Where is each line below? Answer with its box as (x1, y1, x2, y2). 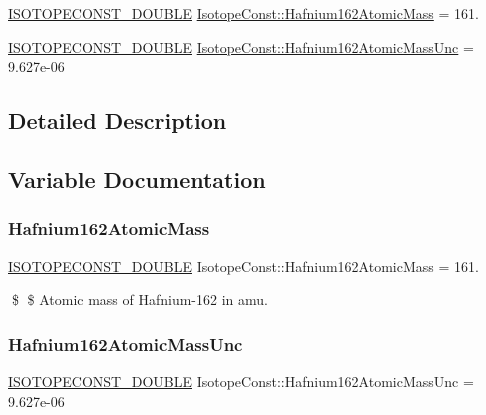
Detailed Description (8, 105, 227, 136)
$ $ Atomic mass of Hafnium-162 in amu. (11, 289, 268, 310)
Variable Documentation (8, 163, 266, 194)
